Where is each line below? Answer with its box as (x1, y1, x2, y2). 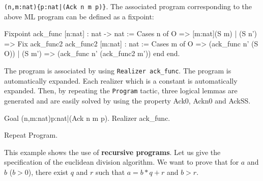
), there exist (28, 166, 69, 177)
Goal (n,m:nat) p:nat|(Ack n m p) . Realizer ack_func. (4, 112, 170, 123)
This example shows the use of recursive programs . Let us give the (4, 146, 221, 157)
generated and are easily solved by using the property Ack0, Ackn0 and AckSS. (4, 95, 251, 106)
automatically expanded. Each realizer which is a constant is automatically (4, 75, 238, 86)
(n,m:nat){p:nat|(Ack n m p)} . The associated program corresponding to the (4, 1, 252, 11)
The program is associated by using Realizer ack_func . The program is (4, 65, 231, 76)
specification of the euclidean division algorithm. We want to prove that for (4, 157, 239, 167)
